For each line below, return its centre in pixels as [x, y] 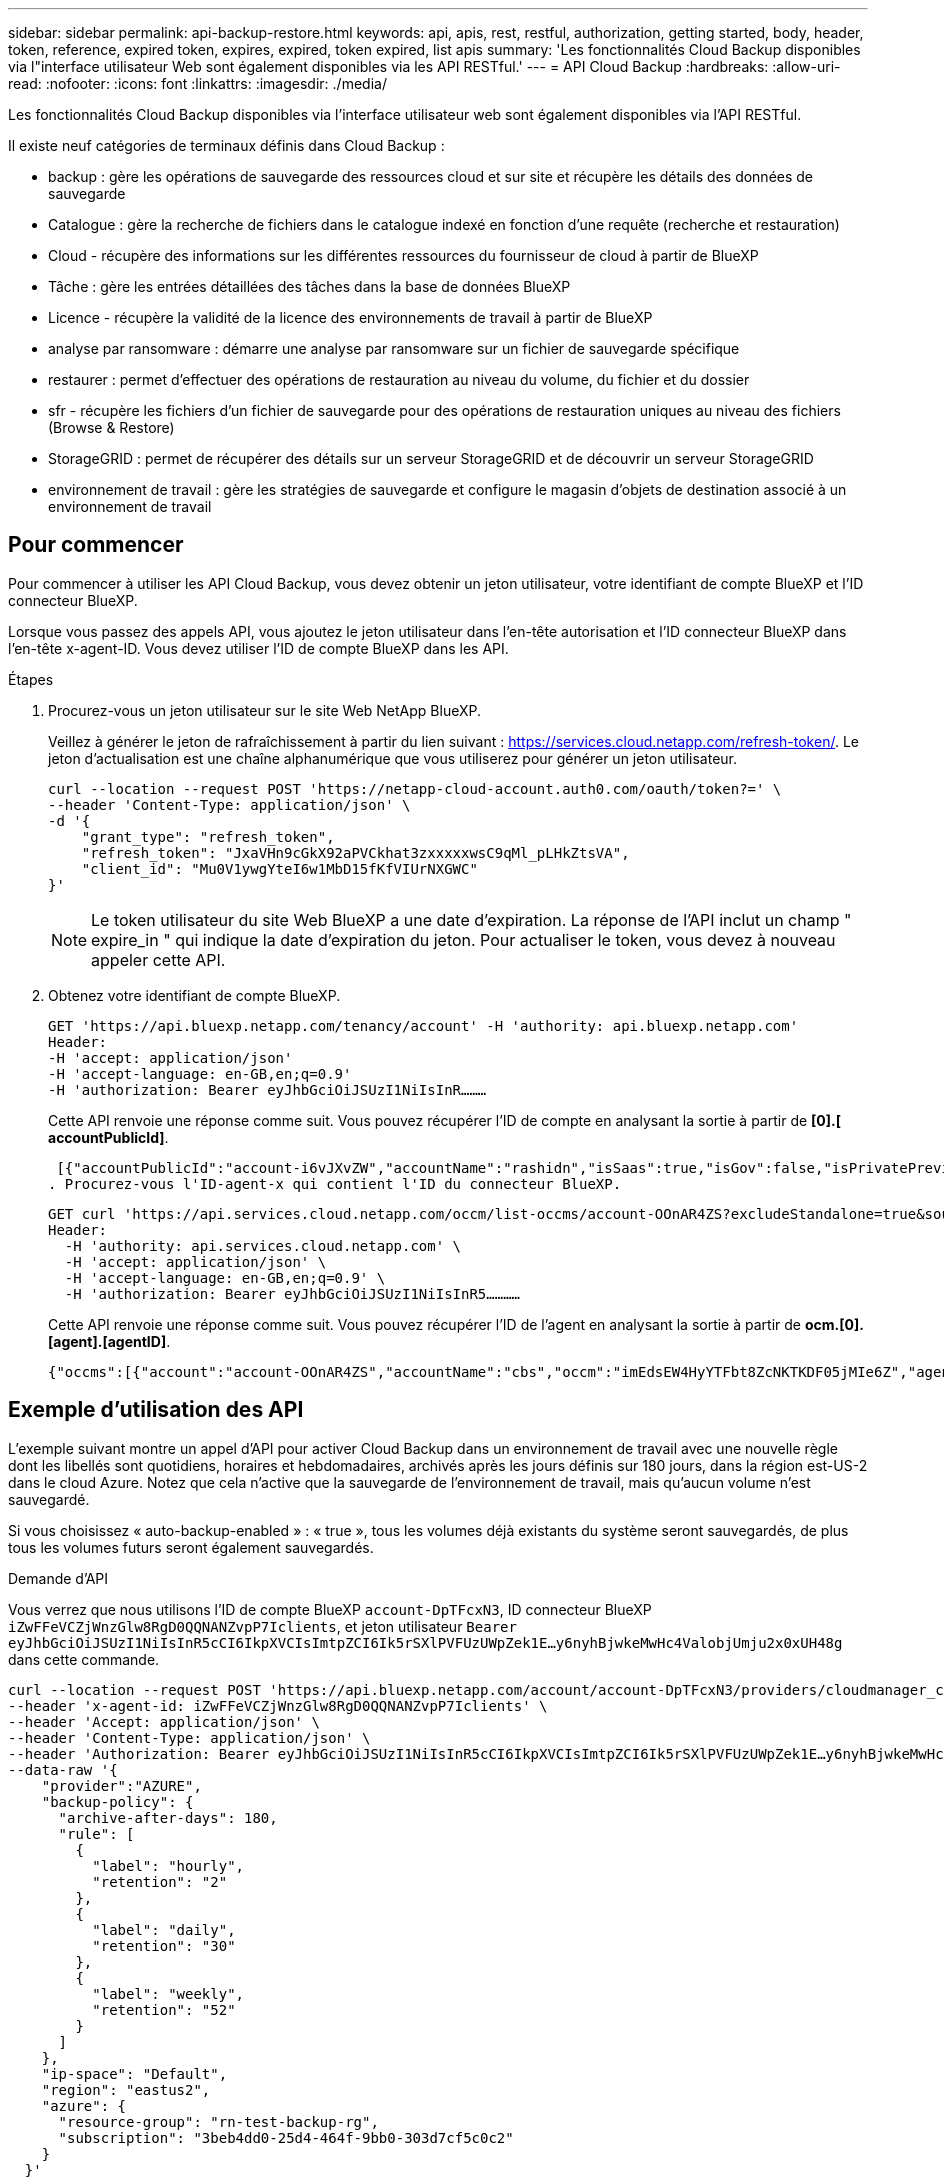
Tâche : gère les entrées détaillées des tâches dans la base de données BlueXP [309, 286]
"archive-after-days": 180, [168, 1817]
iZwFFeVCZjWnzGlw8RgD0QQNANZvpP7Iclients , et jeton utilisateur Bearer [262, 1626]
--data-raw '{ [63, 1769]
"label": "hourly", [168, 1865]
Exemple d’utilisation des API [156, 1410]
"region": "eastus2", [126, 2089]
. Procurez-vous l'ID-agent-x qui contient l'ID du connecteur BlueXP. [335, 1183]
